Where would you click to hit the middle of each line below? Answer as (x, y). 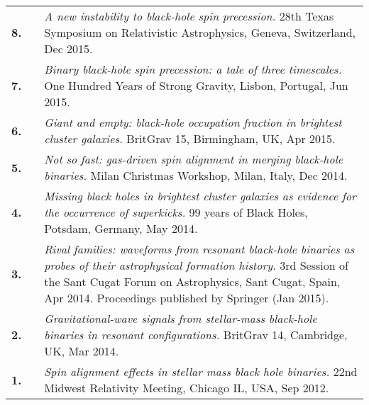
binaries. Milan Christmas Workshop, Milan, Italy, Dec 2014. (196, 175)
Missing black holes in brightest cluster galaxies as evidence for (200, 196)
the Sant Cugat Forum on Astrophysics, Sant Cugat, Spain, (192, 281)
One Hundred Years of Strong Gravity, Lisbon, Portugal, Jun (196, 85)
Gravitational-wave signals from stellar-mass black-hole (181, 318)
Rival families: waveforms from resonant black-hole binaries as (199, 249)
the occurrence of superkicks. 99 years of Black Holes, (176, 212)
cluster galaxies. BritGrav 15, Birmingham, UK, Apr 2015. (190, 138)
